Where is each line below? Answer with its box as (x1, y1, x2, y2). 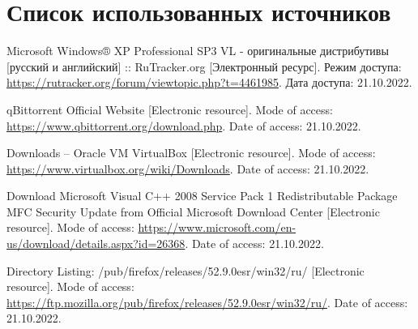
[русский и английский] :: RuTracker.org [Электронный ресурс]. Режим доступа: (6, 58, 402, 75)
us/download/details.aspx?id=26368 (6, 235, 186, 252)
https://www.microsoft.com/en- (138, 219, 296, 236)
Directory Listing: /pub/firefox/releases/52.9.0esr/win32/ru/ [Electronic (6, 262, 365, 279)
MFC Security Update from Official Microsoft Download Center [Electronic (6, 203, 380, 220)
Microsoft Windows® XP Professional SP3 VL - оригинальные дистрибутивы (6, 42, 389, 59)
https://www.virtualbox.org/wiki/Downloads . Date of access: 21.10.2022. (6, 160, 369, 177)
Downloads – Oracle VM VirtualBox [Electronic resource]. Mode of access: (6, 144, 376, 161)
